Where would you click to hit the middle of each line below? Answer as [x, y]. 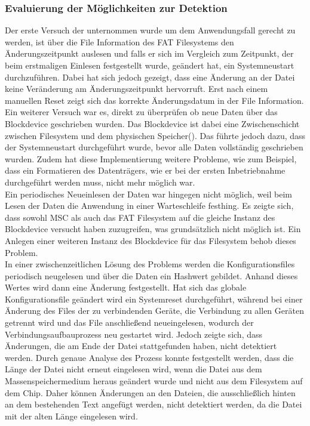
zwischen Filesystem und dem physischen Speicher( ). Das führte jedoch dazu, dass [155, 135]
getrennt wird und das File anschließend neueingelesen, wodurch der [129, 322]
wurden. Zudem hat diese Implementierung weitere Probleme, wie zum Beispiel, [151, 158]
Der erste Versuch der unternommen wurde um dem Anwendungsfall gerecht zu [150, 30]
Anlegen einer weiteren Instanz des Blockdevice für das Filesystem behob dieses [151, 240]
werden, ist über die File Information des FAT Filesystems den [119, 41]
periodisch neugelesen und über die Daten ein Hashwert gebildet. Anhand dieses [151, 275]
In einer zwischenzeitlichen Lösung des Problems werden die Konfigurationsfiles [150, 264]
